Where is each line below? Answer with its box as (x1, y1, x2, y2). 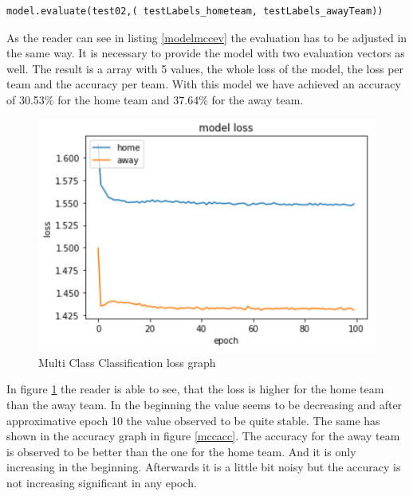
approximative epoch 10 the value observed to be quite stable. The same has (6, 412, 380, 428)
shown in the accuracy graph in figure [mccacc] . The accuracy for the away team (6, 428, 400, 444)
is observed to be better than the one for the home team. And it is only (6, 443, 356, 459)
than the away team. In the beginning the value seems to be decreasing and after (6, 396, 403, 413)
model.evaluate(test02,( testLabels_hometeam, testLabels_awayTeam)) (6, 6, 383, 17)
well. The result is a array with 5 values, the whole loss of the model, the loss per (6, 60, 404, 76)
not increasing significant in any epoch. (6, 475, 197, 491)
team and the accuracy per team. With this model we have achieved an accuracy (6, 76, 401, 92)
